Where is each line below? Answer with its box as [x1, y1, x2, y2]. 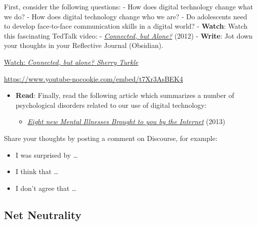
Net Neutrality [4, 207, 82, 222]
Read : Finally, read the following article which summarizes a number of [15, 90, 234, 100]
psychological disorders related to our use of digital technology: [15, 99, 207, 110]
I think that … [15, 166, 59, 177]
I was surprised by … [15, 149, 78, 160]
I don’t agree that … [15, 182, 77, 193]
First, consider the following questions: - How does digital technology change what [4, 1, 253, 11]
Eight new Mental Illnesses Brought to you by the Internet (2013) [27, 116, 225, 127]
